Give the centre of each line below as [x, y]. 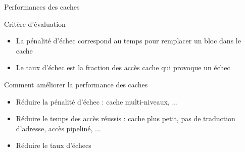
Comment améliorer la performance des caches [76, 84]
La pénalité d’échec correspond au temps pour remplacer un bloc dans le [128, 41]
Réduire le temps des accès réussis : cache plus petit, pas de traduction [126, 118]
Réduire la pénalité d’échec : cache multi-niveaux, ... [97, 101]
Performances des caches [42, 7]
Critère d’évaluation [35, 23]
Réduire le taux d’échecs [54, 145]
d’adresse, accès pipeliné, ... [58, 128]
